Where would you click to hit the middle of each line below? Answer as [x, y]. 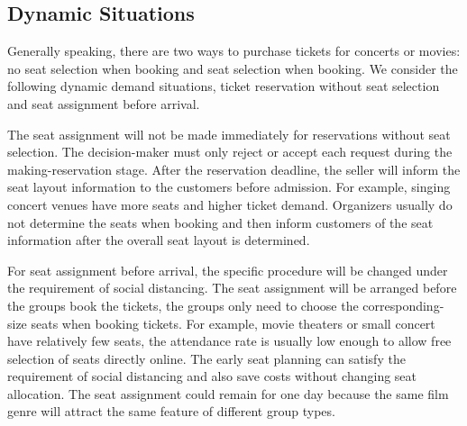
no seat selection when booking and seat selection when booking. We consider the [233, 68]
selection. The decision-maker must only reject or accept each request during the [230, 152]
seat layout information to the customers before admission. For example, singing [229, 187]
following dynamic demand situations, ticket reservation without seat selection [224, 86]
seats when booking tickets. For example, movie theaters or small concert [233, 323]
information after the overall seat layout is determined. [159, 240]
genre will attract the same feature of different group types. [171, 411]
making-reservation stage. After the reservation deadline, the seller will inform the [234, 169]
